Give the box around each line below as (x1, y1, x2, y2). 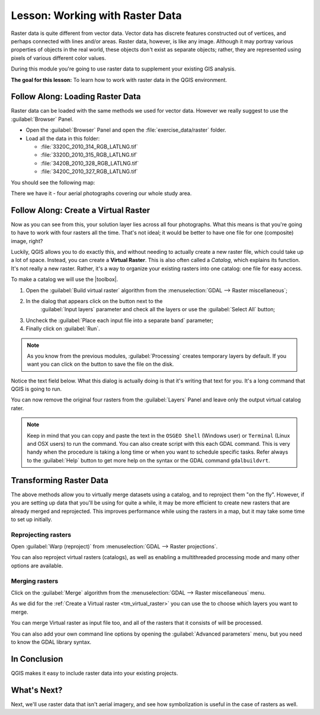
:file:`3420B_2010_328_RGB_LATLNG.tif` (40, 159, 139, 167)
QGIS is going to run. (11, 385, 62, 392)
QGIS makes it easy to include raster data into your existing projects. (11, 669, 178, 676)
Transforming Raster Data (11, 475, 109, 486)
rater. (11, 404, 24, 411)
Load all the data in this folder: (25, 135, 100, 142)
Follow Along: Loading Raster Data (11, 92, 141, 102)
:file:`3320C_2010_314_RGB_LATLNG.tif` (40, 143, 139, 150)
